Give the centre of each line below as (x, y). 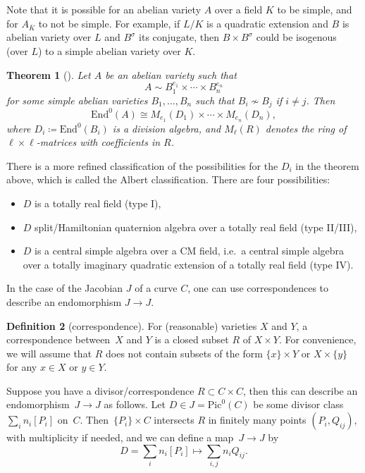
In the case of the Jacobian (65, 288)
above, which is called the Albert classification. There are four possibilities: (168, 179)
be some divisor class (298, 404)
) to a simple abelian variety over (109, 50)
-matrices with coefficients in (98, 142)
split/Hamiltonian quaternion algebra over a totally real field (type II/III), (196, 227)
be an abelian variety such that (171, 74)
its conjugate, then (179, 37)
